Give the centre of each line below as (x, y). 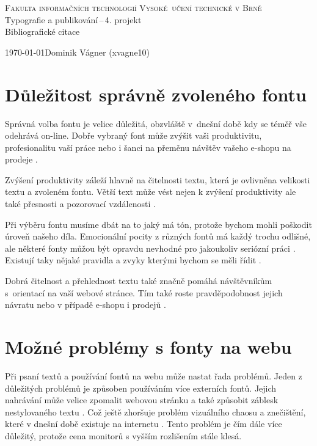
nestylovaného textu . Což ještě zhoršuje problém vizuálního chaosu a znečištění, (155, 411)
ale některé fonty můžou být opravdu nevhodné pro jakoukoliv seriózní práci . (150, 248)
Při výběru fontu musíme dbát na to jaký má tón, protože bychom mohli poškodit (158, 224)
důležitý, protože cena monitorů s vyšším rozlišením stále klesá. (123, 435)
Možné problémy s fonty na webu (148, 346)
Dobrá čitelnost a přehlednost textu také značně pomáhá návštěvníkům (139, 281)
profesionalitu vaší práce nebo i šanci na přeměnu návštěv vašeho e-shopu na (148, 147)
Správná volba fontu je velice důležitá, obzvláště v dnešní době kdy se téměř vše (156, 123)
